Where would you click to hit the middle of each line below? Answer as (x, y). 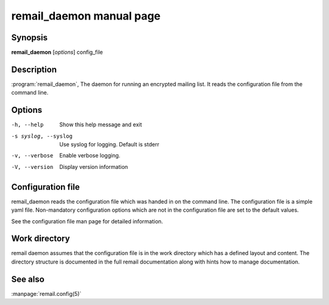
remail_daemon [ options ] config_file (57, 52)
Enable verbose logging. (90, 156)
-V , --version (32, 167)
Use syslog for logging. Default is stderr (109, 145)
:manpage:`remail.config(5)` (46, 293)
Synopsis (30, 38)
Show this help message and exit (101, 124)
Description (34, 69)
